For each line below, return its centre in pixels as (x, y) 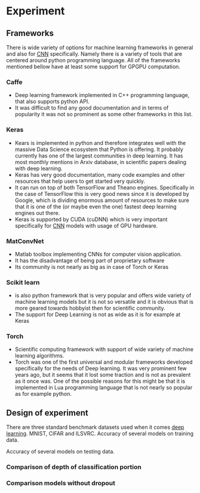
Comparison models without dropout (61, 483)
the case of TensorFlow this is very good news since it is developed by (102, 193)
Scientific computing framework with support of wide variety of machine (104, 349)
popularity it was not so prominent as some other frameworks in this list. (104, 114)
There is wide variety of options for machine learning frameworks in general (100, 47)
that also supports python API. (52, 102)
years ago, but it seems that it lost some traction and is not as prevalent (103, 375)
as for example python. (43, 394)
